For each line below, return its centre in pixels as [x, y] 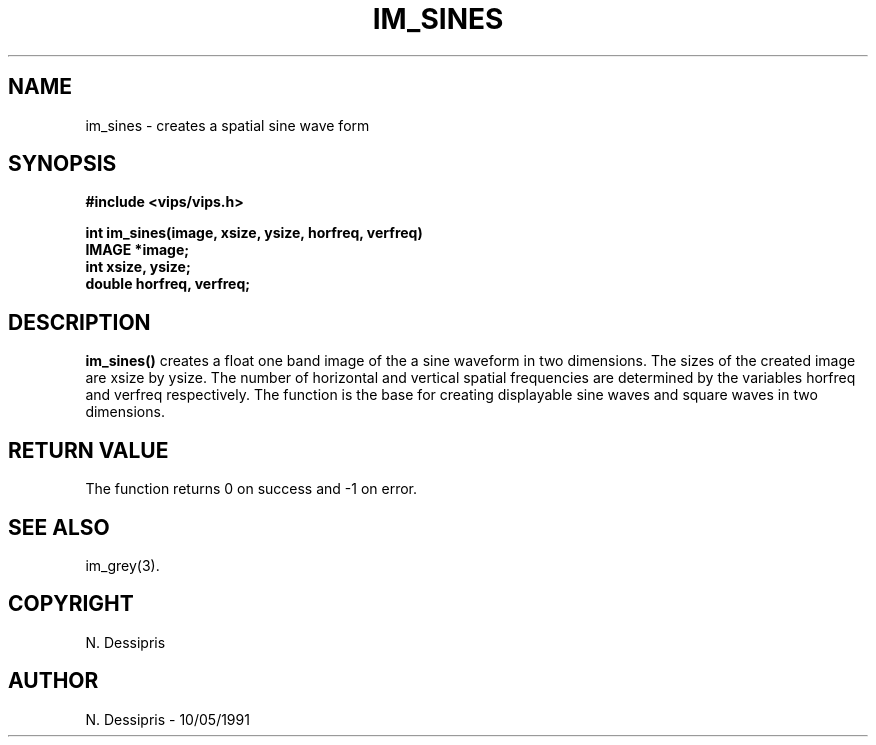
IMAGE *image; [137, 250]
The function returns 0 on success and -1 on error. [251, 489]
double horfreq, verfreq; [168, 284]
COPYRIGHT [71, 604]
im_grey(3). [122, 565]
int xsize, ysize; [138, 267]
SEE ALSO [59, 527]
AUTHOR [53, 681]
